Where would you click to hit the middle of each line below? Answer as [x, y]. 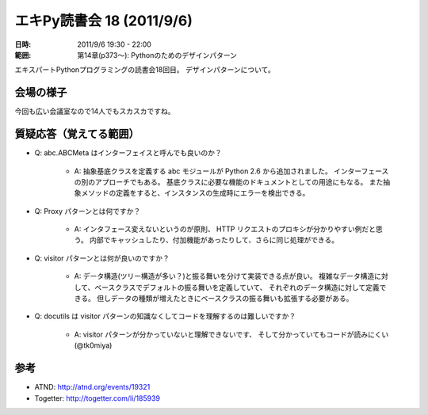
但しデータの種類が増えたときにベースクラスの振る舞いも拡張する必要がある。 [225, 299]
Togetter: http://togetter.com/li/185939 [97, 398]
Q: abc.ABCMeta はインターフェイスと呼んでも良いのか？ [128, 153]
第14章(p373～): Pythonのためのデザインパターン [157, 55]
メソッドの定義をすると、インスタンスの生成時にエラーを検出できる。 [195, 193]
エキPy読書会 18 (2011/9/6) [104, 21]
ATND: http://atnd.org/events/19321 [92, 387]
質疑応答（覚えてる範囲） [77, 134]
